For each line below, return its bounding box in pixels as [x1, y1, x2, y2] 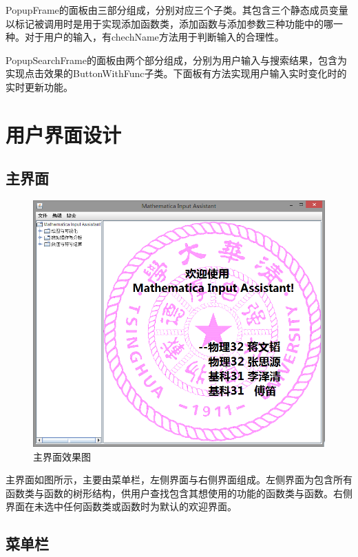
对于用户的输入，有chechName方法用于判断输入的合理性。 [24, 30, 284, 44]
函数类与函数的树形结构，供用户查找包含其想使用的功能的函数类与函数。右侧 [6, 485, 352, 500]
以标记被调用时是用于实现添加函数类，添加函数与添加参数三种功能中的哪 [6, 16, 333, 30]
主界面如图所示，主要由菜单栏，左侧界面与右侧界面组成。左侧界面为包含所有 [6, 472, 352, 487]
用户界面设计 [6, 120, 122, 148]
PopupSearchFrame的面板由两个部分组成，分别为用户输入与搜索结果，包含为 [6, 52, 347, 67]
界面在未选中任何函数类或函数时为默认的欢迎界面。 [6, 499, 237, 514]
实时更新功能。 [6, 79, 73, 94]
